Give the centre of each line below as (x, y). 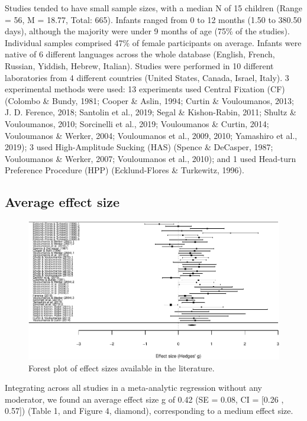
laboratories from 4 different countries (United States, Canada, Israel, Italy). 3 (147, 77)
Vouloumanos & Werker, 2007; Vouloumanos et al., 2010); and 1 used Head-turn (151, 158)
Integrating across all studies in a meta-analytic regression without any (133, 388)
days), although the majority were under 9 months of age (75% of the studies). (147, 31)
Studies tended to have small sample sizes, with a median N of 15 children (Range (154, 8)
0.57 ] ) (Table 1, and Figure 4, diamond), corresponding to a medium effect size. (149, 411)
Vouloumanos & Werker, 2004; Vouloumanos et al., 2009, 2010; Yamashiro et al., (151, 135)
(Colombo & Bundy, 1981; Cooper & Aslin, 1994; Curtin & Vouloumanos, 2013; (149, 100)
